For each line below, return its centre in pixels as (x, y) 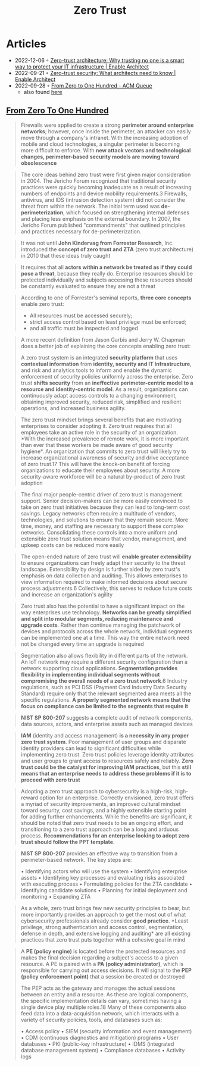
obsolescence (39, 163)
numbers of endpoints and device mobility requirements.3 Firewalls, (104, 193)
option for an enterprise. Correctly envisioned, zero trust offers (117, 798)
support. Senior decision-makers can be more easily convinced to (102, 501)
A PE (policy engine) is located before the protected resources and (103, 951)
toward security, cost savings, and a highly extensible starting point (103, 810)
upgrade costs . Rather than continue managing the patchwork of (101, 625)
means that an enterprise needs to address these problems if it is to (106, 773)
